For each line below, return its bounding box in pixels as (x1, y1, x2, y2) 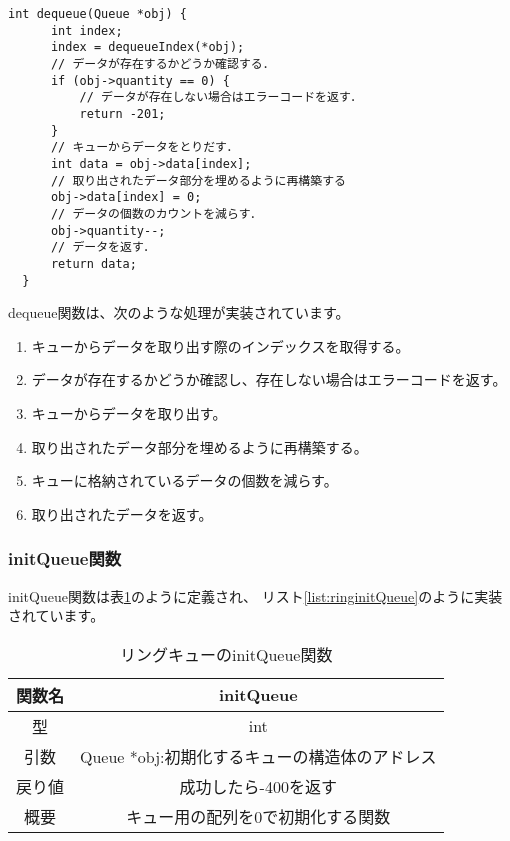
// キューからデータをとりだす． (50, 140, 239, 155)
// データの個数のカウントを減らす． (50, 206, 262, 221)
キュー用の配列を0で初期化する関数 (126, 804, 391, 828)
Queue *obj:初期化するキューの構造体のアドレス (80, 744, 437, 768)
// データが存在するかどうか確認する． (50, 56, 275, 71)
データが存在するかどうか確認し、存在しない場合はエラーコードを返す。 (31, 369, 507, 390)
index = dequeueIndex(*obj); (50, 40, 245, 55)
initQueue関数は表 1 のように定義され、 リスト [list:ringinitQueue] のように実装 (8, 585, 503, 606)
